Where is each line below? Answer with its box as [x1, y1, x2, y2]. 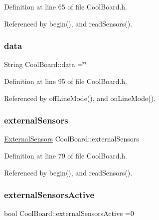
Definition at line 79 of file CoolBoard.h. [4, 150, 128, 160]
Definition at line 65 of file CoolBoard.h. [4, 1, 128, 11]
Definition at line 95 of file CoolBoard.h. [4, 76, 128, 86]
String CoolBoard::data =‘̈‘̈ [4, 59, 87, 69]
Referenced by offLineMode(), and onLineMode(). [4, 92, 156, 103]
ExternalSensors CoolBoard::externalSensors [4, 133, 139, 144]
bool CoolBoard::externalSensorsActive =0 [4, 208, 134, 218]
